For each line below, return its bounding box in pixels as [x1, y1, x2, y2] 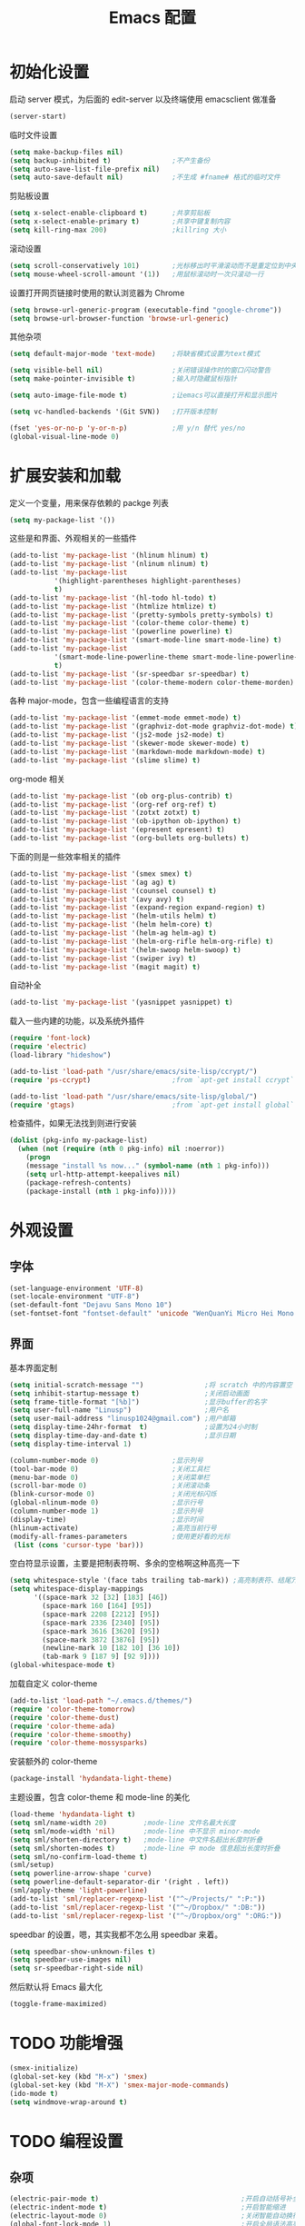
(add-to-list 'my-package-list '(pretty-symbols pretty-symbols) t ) [9, 610, 274, 620]
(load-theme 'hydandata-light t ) [9, 1810, 136, 1819]
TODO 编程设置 [9, 2131, 123, 2151]
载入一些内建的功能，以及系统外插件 [9, 1016, 145, 1027]
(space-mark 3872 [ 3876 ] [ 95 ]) [42, 1635, 161, 1645]
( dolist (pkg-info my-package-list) [9, 1136, 148, 1145]
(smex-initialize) [9, 2063, 79, 2072]
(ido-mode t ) [9, 2089, 59, 2098]
